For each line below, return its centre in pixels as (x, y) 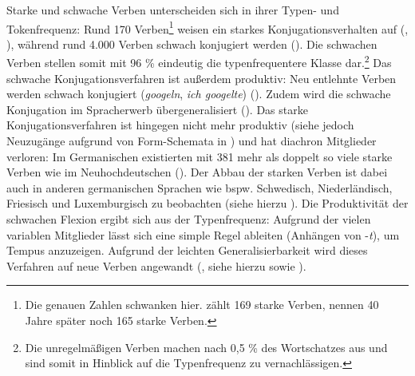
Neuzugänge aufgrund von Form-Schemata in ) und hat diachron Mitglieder (192, 141)
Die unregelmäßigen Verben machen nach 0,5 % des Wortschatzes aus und (206, 347)
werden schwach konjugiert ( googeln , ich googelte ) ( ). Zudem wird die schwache (199, 94)
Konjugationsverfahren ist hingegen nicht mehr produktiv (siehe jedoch (180, 125)
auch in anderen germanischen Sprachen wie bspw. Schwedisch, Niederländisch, (200, 187)
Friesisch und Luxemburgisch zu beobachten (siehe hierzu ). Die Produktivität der (207, 203)
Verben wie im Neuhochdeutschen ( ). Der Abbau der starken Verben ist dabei (197, 172)
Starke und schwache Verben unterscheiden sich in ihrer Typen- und (173, 10)
